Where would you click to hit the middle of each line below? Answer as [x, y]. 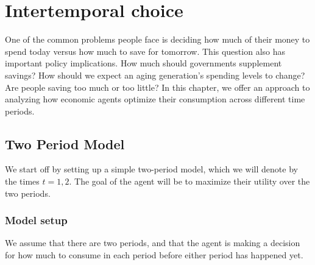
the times [22, 181]
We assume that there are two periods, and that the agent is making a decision [153, 243]
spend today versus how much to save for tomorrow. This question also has [145, 51]
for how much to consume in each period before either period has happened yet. [154, 255]
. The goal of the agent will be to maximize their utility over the [189, 181]
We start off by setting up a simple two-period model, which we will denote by [151, 169]
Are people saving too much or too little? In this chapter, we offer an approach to [157, 87]
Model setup [36, 220]
